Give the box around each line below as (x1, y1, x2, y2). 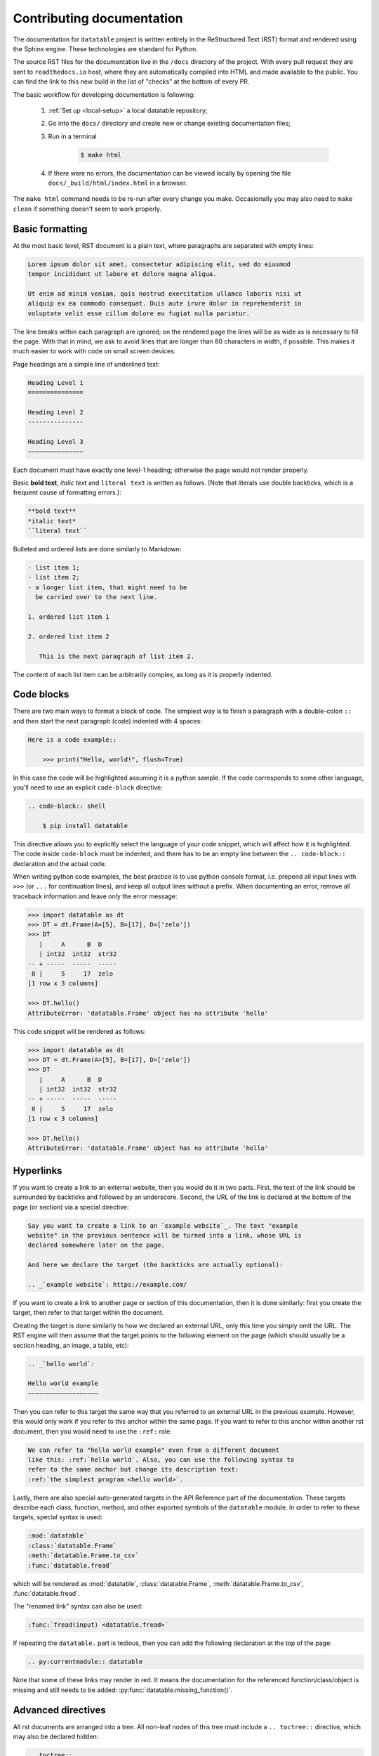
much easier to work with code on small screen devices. (13, 347, 176, 355)
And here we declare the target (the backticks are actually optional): (27, 1261, 284, 1269)
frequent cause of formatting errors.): (13, 488, 122, 497)
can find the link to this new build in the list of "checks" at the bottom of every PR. (13, 77, 250, 86)
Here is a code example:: (27, 735, 117, 744)
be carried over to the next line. (35, 594, 158, 601)
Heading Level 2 (27, 408, 84, 416)
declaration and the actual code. (13, 859, 107, 867)
